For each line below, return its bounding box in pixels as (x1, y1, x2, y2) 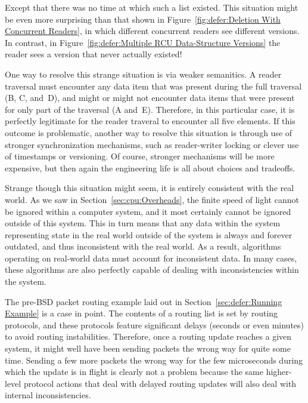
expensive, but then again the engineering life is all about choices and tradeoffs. (5, 161, 295, 174)
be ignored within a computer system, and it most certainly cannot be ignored (5, 205, 291, 217)
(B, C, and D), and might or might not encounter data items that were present (5, 91, 295, 104)
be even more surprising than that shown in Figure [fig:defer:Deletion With (5, 13, 281, 25)
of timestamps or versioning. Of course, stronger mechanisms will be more (5, 150, 275, 162)
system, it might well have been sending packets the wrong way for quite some (5, 342, 291, 355)
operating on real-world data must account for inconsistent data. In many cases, (5, 251, 297, 264)
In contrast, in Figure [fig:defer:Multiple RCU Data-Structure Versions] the (5, 36, 281, 48)
